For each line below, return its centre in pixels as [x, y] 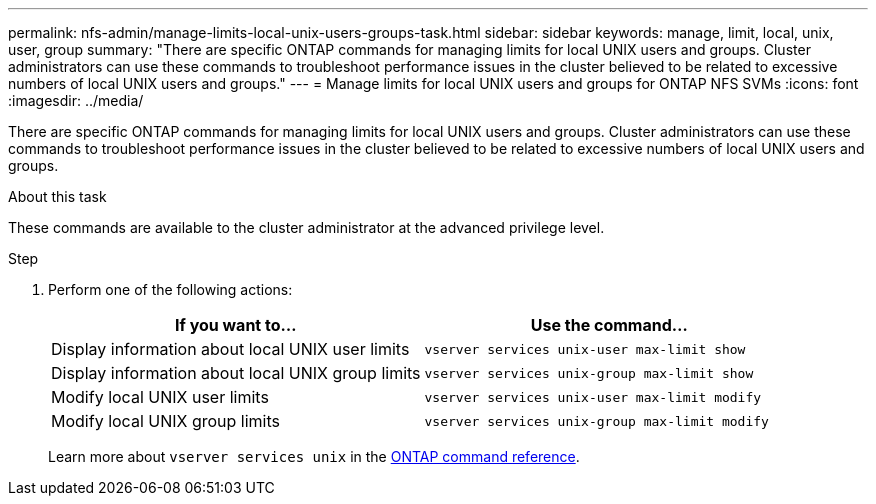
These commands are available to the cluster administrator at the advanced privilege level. [306, 227]
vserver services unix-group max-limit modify [596, 421]
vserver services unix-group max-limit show [589, 373]
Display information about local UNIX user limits [230, 349]
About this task [57, 196]
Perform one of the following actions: [170, 289]
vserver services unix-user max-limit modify [593, 397]
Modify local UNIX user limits [160, 397]
